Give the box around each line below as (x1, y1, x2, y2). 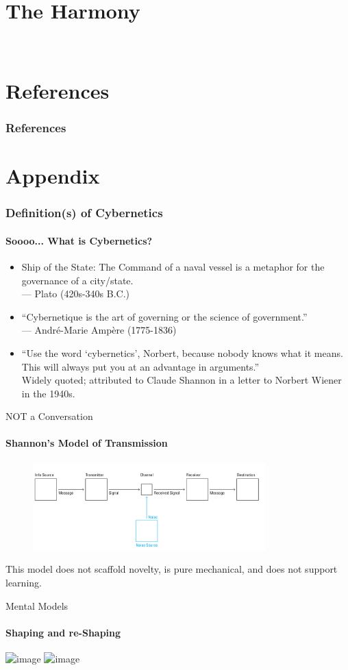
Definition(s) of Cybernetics (5, 204, 163, 221)
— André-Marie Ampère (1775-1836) (21, 323, 177, 337)
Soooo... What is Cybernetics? (5, 233, 153, 247)
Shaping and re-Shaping (5, 625, 121, 639)
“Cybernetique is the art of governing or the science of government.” (21, 309, 308, 323)
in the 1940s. (21, 386, 75, 400)
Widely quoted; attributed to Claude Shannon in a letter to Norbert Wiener (21, 373, 342, 387)
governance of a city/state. (21, 273, 134, 287)
